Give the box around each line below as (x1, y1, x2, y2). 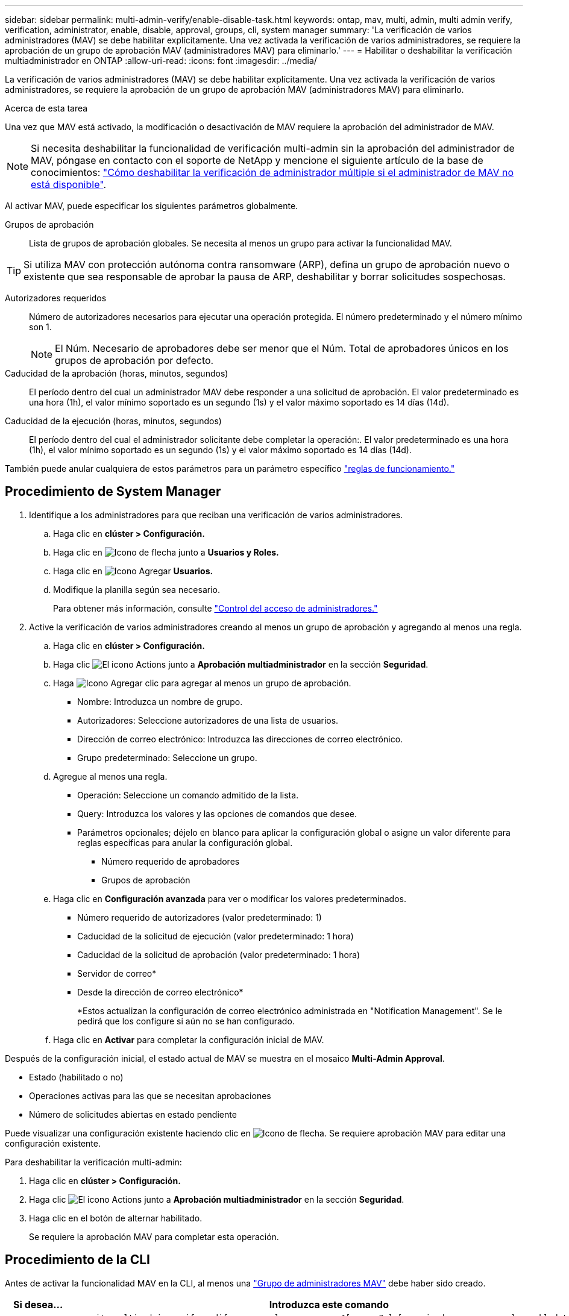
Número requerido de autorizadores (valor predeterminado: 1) (77, 912, 322, 923)
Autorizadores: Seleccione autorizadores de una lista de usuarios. (77, 715, 339, 725)
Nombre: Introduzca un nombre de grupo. (77, 696, 243, 707)
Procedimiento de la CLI (5, 1252, 150, 1268)
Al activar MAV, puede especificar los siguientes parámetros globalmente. (5, 201, 298, 211)
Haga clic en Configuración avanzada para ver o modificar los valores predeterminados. (53, 893, 406, 904)
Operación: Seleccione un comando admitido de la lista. (77, 789, 299, 800)
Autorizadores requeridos (5, 293, 107, 303)
